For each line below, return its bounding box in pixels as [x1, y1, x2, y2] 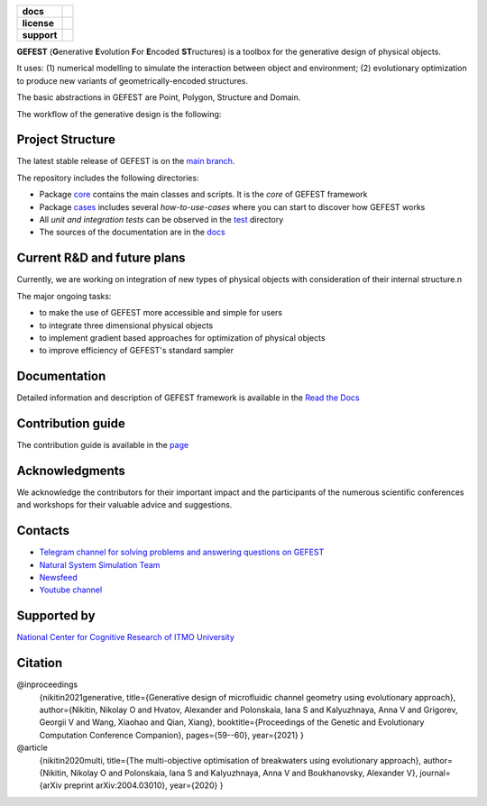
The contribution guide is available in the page [16, 440, 189, 451]
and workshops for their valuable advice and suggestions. [16, 499, 233, 510]
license [22, 17, 54, 29]
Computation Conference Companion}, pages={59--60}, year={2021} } [39, 729, 304, 740]
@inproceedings [16, 679, 78, 690]
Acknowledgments [16, 463, 126, 478]
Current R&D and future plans [16, 251, 186, 266]
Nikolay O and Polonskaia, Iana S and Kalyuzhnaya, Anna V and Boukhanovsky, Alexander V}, [70, 767, 418, 779]
